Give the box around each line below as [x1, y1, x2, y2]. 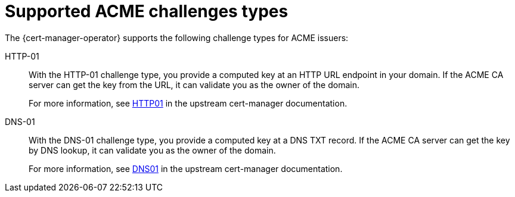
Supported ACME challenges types [5, 1, 288, 21]
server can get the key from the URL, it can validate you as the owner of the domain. [29, 79, 359, 90]
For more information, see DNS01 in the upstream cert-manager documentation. [29, 163, 343, 174]
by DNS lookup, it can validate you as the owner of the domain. [29, 145, 276, 155]
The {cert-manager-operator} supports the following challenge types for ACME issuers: [5, 32, 349, 43]
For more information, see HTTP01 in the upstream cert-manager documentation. [29, 98, 348, 108]
